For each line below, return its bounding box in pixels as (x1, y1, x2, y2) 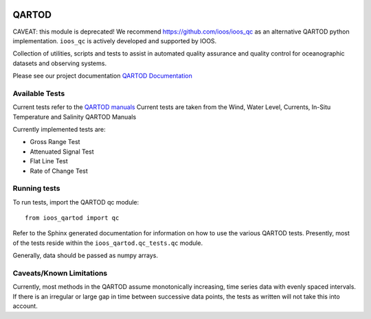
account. (12, 302, 38, 310)
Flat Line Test (30, 157, 68, 165)
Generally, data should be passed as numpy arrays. (12, 251, 158, 260)
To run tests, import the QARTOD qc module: (12, 198, 139, 206)
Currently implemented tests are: (12, 126, 106, 133)
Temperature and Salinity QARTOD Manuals (12, 113, 137, 121)
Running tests (12, 184, 60, 193)
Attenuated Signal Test (30, 147, 94, 156)
